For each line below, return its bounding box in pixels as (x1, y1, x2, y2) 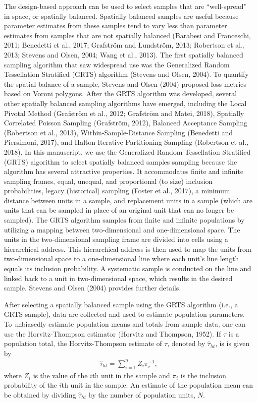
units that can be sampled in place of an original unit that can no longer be (4, 205, 234, 215)
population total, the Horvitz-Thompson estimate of (4, 338, 162, 348)
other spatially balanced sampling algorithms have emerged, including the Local (4, 98, 247, 108)
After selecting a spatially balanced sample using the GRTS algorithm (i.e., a (4, 299, 238, 309)
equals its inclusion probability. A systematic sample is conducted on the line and (4, 263, 252, 274)
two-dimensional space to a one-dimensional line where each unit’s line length (4, 253, 239, 264)
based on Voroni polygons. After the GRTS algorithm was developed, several (4, 88, 237, 99)
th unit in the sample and (92, 370, 170, 380)
